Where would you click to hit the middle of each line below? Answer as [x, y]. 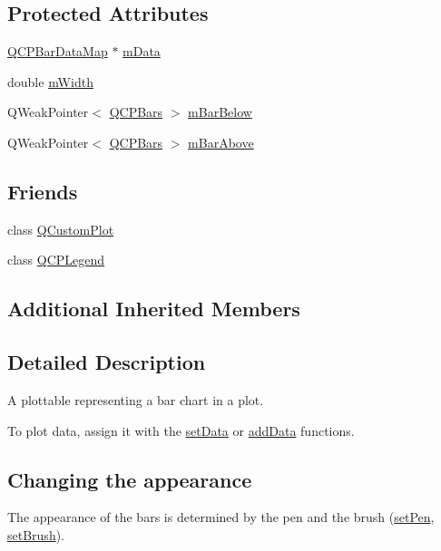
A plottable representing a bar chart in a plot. [136, 399]
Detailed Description [107, 362]
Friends [43, 191]
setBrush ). [36, 534]
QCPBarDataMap [58, 51]
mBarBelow [220, 112]
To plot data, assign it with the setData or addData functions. [181, 430]
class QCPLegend [56, 260]
